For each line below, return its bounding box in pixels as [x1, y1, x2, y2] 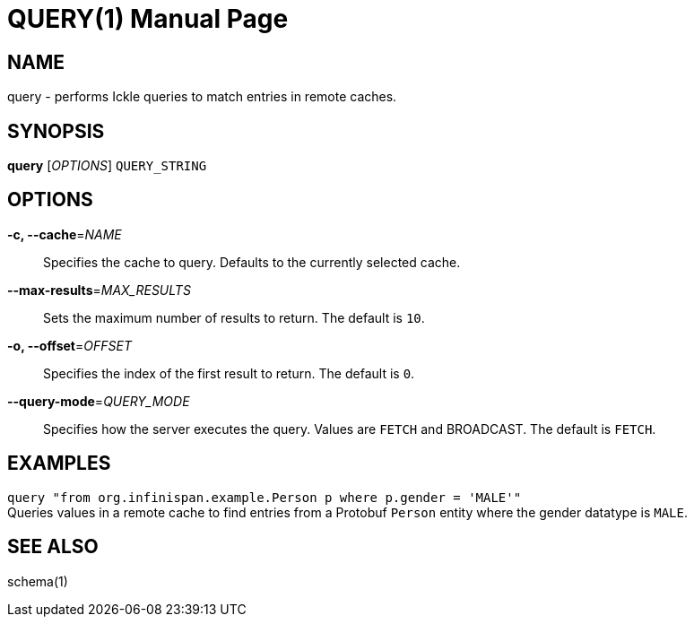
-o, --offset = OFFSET [7, 337, 132, 353]
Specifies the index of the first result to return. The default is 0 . [43, 365, 415, 381]
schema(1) [7, 573, 68, 589]
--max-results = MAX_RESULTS [7, 282, 191, 298]
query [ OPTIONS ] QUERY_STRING [7, 158, 207, 174]
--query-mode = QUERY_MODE [7, 393, 190, 409]
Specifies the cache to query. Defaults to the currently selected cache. [43, 254, 461, 270]
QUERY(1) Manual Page [7, 4, 289, 34]
